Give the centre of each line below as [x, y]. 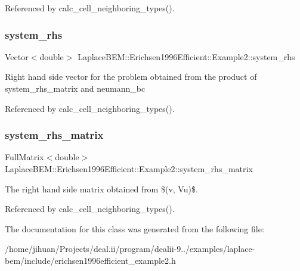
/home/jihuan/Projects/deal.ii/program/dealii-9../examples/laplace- [130, 249]
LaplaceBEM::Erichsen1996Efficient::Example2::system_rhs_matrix [129, 169]
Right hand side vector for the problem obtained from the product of [131, 77]
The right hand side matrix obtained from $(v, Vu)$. [101, 189]
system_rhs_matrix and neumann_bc [75, 88]
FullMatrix [24, 157]
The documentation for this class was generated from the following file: [134, 228]
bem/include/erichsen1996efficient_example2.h [90, 260]
